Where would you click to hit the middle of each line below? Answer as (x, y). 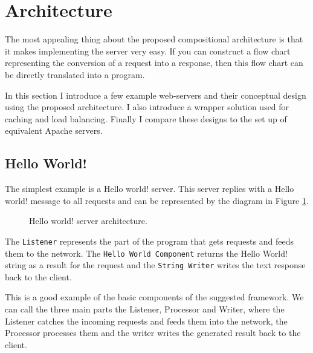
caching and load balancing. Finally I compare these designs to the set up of (146, 118)
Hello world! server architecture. (88, 221)
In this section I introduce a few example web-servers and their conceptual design (156, 95)
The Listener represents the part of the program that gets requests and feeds (149, 241)
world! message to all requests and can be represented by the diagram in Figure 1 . (157, 200)
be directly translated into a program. (75, 74)
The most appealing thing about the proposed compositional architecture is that (154, 39)
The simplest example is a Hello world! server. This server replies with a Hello (150, 189)
